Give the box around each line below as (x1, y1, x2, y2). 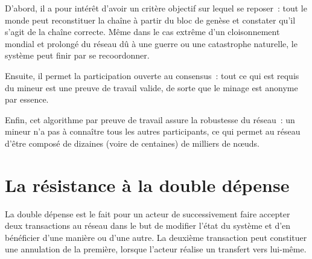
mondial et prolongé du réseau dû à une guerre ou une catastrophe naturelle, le (5, 37, 298, 50)
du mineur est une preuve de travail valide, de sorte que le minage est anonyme (5, 81, 298, 94)
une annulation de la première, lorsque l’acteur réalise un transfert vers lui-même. (5, 243, 307, 255)
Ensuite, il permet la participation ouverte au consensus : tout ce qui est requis (5, 69, 299, 82)
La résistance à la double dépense (5, 172, 290, 197)
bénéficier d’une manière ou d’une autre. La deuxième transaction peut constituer (5, 231, 307, 243)
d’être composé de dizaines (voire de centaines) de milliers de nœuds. (5, 136, 260, 149)
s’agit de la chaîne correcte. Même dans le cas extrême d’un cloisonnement (5, 25, 280, 38)
